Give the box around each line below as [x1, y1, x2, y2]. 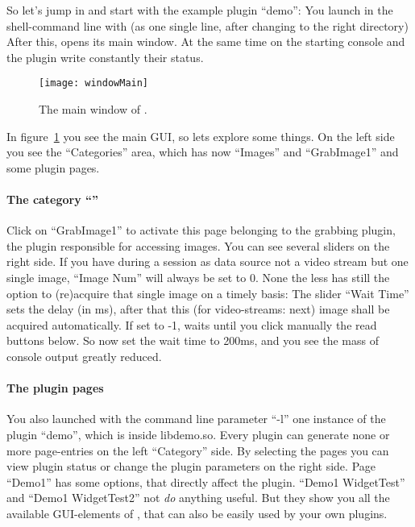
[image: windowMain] [39, 77, 149, 89]
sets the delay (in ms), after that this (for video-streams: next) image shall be [6, 301, 390, 317]
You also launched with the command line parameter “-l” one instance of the [6, 410, 386, 427]
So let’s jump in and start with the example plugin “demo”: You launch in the [6, 2, 393, 18]
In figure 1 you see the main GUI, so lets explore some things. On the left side [6, 127, 395, 144]
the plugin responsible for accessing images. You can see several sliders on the [6, 237, 390, 254]
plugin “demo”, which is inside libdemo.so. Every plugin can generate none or [6, 425, 390, 442]
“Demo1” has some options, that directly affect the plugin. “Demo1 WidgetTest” [6, 473, 405, 490]
